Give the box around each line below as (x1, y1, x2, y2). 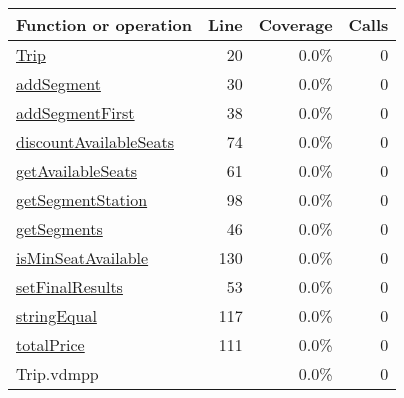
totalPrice (16, 333, 85, 356)
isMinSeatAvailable (16, 246, 149, 269)
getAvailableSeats (16, 159, 137, 182)
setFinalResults (16, 275, 123, 298)
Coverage (258, 13, 333, 36)
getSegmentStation (16, 188, 148, 211)
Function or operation (16, 13, 192, 36)
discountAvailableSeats (16, 130, 174, 153)
